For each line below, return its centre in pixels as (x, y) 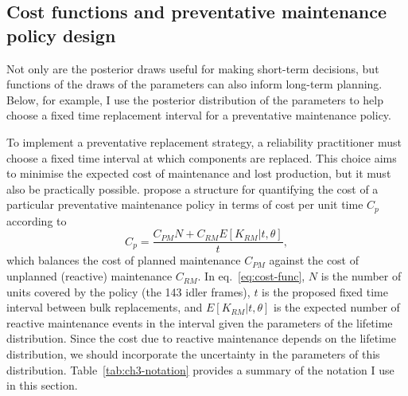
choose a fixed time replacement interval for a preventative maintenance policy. (199, 115)
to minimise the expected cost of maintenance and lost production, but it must (199, 173)
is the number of (361, 276)
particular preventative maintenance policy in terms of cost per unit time (185, 204)
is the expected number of (337, 307)
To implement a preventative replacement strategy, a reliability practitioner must (204, 141)
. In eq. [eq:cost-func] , (251, 276)
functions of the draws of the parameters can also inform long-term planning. (194, 84)
